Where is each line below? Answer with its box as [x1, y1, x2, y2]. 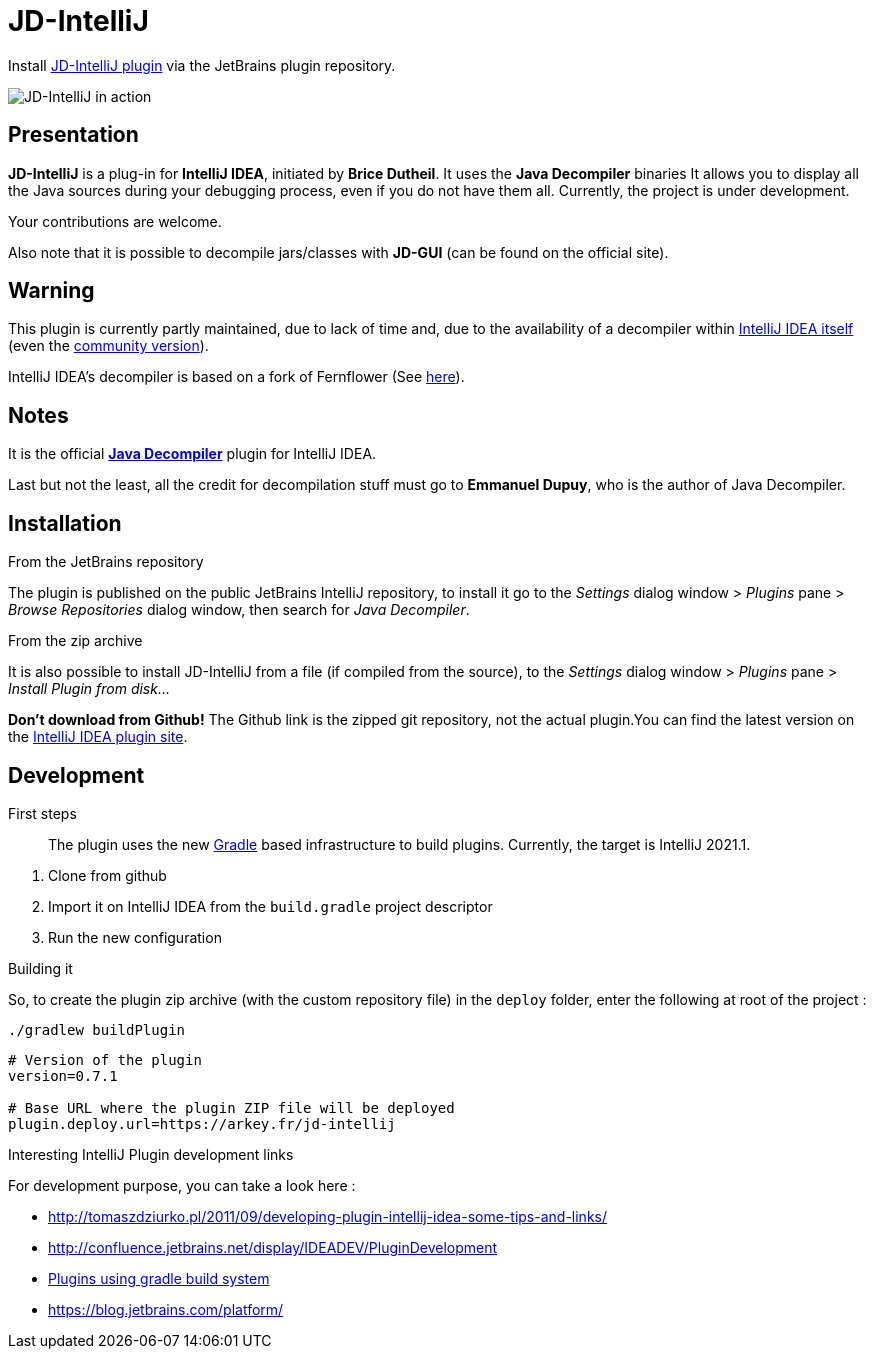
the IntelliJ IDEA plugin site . [8, 728, 188, 746]
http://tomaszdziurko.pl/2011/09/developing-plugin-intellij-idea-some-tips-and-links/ [48, 1207, 608, 1225]
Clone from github [48, 866, 167, 884]
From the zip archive [8, 632, 143, 650]
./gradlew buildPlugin [8, 1021, 186, 1038]
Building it [8, 959, 73, 977]
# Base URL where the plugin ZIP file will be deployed [8, 1099, 455, 1116]
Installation [8, 510, 122, 536]
